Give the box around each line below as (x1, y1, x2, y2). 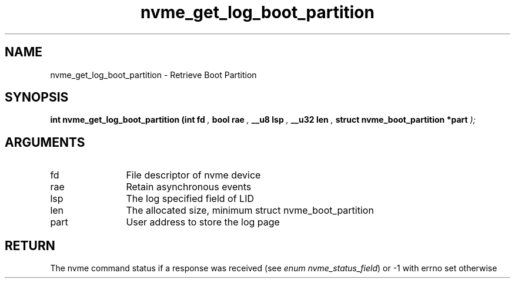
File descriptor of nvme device (126, 169, 261, 181)
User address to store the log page (126, 216, 280, 228)
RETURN (5, 238, 55, 253)
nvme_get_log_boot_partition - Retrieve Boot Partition (50, 69, 257, 80)
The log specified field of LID (126, 193, 254, 205)
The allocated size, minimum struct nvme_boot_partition (126, 204, 374, 217)
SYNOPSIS (5, 90, 69, 105)
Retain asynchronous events (126, 181, 252, 193)
